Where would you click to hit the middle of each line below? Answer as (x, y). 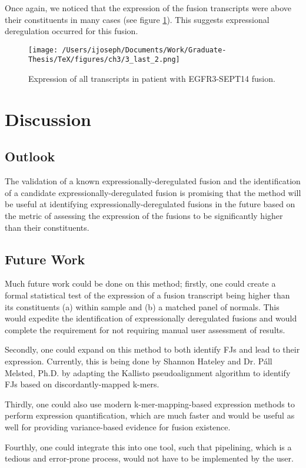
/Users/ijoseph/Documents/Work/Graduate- (144, 50)
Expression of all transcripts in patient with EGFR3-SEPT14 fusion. (152, 79)
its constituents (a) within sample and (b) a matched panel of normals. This (142, 306)
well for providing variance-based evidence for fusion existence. (118, 426)
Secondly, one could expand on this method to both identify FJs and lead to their (152, 349)
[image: (43, 50)
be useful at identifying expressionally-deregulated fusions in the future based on (150, 204)
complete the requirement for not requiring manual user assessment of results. (145, 329)
